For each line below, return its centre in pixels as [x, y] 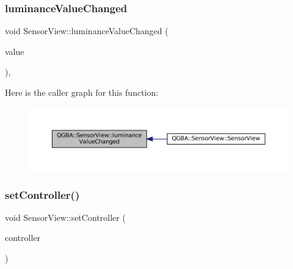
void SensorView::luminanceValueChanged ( [87, 31]
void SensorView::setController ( [65, 217]
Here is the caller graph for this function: [82, 92]
